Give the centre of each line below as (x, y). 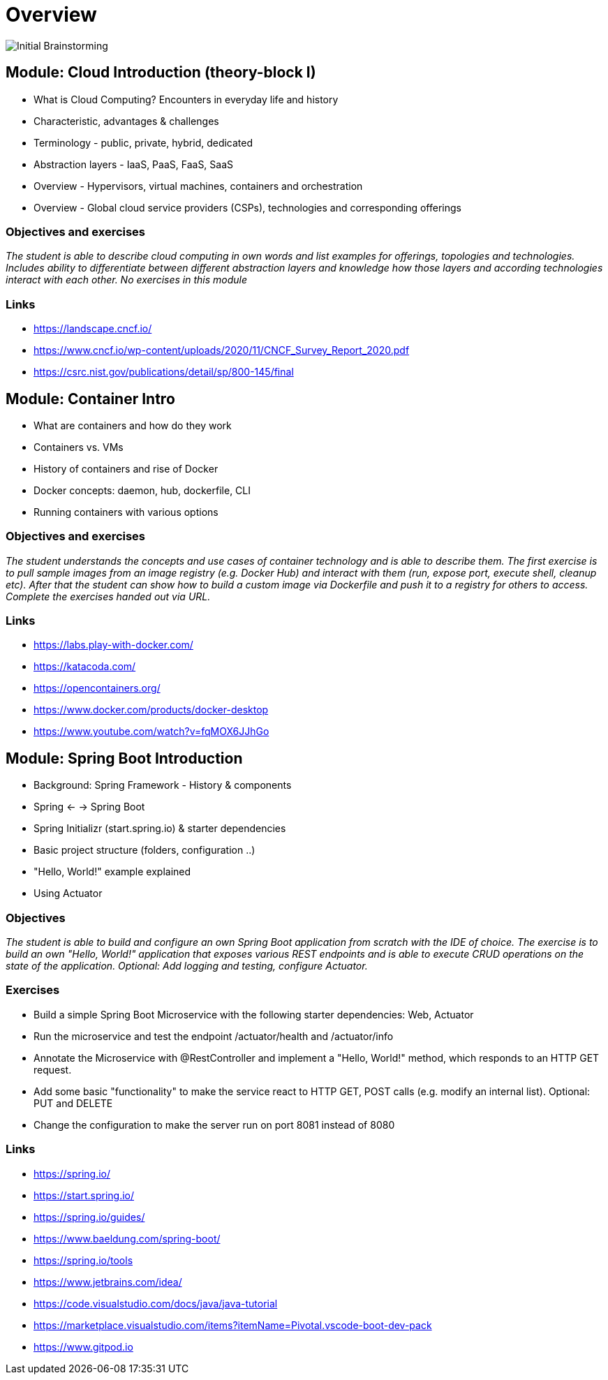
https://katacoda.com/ (85, 667)
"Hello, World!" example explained (112, 872)
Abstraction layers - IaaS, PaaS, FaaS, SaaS (134, 164)
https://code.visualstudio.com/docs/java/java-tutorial (156, 1303)
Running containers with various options (126, 512)
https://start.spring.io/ (84, 1195)
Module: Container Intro (90, 399)
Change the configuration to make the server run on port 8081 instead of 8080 (214, 1125)
